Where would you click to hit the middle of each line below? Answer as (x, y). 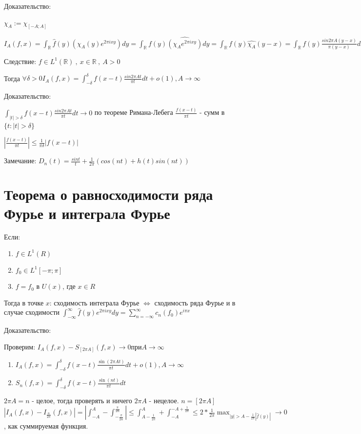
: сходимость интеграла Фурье (94, 302)
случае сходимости (32, 312)
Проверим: (20, 346)
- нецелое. (164, 400)
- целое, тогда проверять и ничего (82, 400)
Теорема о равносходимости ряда (109, 194)
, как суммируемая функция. (46, 425)
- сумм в (212, 112)
